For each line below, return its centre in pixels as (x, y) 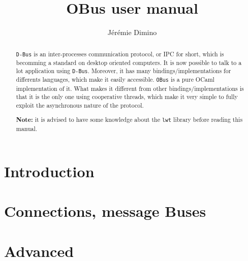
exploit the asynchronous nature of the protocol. (80, 105)
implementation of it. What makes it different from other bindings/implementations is (130, 88)
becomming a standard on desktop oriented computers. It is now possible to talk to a (129, 62)
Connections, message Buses (105, 211)
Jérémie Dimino (132, 32)
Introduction (49, 171)
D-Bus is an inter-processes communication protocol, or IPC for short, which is (120, 54)
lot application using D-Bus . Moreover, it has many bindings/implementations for (123, 71)
